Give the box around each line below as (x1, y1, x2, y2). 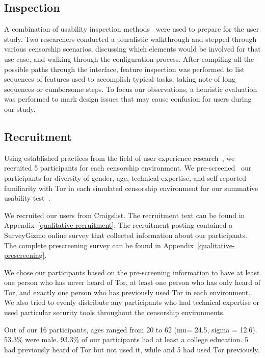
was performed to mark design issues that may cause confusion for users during (4, 93, 252, 104)
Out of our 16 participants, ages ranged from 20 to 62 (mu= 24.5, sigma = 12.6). (4, 324, 257, 335)
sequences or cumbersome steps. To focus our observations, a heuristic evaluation (4, 83, 257, 94)
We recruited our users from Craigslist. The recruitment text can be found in (4, 209, 245, 220)
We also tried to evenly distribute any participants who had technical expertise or (4, 297, 260, 307)
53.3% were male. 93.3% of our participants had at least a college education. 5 (4, 334, 248, 345)
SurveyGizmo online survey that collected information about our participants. (4, 229, 247, 240)
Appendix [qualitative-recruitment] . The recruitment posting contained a (4, 220, 233, 230)
